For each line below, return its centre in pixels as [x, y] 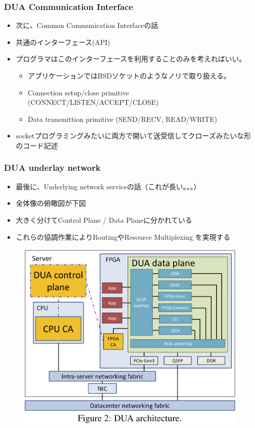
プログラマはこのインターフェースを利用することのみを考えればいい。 [131, 59]
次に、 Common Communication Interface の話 [87, 25]
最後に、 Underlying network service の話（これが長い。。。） [108, 186]
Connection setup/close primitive [78, 92]
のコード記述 [37, 145]
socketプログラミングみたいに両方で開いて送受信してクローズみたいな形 [133, 136]
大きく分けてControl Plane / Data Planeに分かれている [104, 219]
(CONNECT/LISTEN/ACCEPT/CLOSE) [93, 102]
